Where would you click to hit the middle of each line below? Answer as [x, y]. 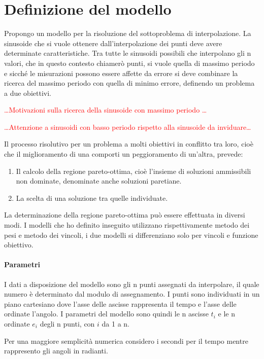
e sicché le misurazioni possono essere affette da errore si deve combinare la [121, 73]
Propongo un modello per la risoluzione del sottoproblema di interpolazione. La [128, 33]
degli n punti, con [67, 323]
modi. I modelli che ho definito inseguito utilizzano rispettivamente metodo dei [127, 225]
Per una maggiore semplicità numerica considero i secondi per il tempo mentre [126, 340]
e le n [226, 314]
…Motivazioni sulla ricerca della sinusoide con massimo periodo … [106, 110]
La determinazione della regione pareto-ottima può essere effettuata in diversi [125, 215]
